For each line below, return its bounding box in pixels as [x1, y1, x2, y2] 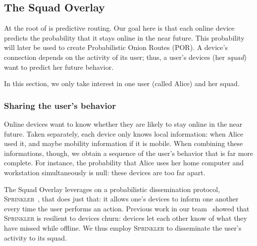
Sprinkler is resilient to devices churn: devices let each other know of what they [4, 213, 247, 223]
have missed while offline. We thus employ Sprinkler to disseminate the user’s [4, 222, 242, 233]
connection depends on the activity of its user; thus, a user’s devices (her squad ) [4, 51, 247, 62]
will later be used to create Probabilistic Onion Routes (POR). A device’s [4, 42, 228, 52]
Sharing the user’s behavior [4, 99, 116, 111]
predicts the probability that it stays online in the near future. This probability [4, 32, 245, 43]
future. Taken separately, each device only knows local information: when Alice [4, 128, 244, 139]
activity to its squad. [4, 232, 67, 243]
